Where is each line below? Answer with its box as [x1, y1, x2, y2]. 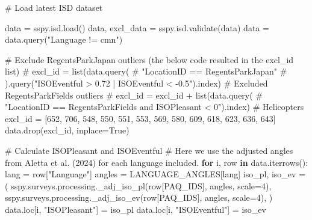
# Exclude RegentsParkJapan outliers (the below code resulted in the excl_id [5, 53, 294, 66]
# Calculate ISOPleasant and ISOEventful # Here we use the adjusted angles [5, 144, 293, 156]
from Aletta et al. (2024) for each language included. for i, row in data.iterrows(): [5, 156, 308, 168]
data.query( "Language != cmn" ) [5, 33, 123, 46]
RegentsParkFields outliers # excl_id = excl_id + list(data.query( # [5, 88, 263, 101]
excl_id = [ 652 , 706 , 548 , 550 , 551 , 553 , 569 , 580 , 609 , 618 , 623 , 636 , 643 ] [5, 112, 276, 124]
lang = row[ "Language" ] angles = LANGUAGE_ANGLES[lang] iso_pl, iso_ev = [5, 168, 306, 180]
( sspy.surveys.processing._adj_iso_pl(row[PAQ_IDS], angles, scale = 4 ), [5, 179, 272, 192]
